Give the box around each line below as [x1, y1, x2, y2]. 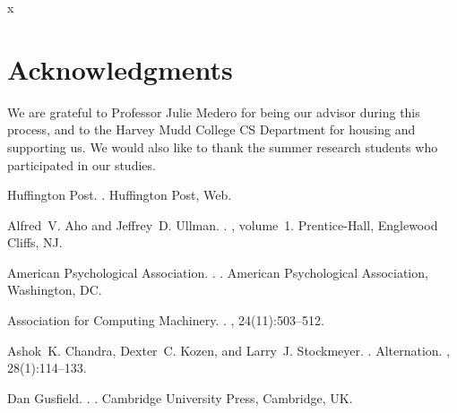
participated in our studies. [7, 155, 156, 174]
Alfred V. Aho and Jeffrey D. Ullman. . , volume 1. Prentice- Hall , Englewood [7, 215, 438, 234]
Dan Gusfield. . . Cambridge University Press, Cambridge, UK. [7, 388, 353, 407]
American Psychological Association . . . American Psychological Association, [7, 262, 428, 281]
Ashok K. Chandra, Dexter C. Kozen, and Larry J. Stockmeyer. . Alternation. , [7, 340, 451, 359]
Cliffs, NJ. [7, 233, 63, 252]
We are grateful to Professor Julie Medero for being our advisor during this [7, 102, 420, 121]
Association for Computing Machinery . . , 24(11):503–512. [7, 311, 324, 330]
